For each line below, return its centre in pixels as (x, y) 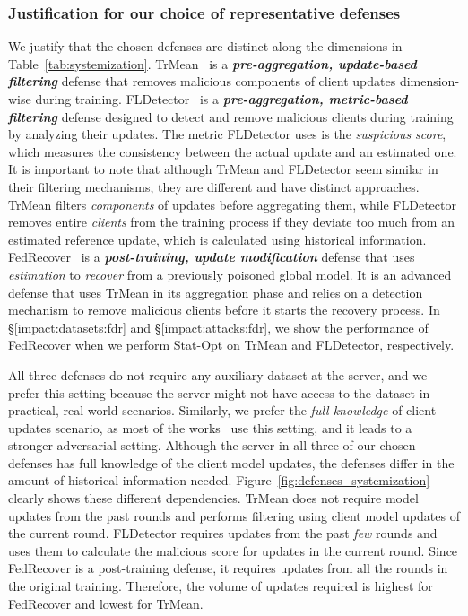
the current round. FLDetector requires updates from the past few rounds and (223, 533)
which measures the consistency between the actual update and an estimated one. (233, 151)
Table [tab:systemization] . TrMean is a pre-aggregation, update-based (212, 63)
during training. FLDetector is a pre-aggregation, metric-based (221, 99)
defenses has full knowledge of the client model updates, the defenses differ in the (231, 462)
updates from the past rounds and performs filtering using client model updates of (234, 515)
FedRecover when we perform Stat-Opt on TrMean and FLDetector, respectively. (231, 345)
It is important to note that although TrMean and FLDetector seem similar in (223, 169)
